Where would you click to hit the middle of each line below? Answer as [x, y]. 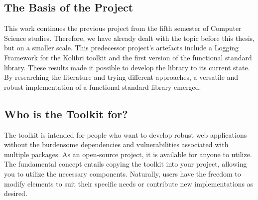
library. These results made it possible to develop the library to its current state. [127, 67]
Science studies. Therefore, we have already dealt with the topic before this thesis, [129, 38]
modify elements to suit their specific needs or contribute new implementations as [129, 183]
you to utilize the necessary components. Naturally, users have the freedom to [123, 173]
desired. [16, 193]
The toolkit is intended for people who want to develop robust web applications [126, 134]
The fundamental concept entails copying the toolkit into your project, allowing [126, 164]
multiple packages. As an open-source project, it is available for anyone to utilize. [128, 154]
